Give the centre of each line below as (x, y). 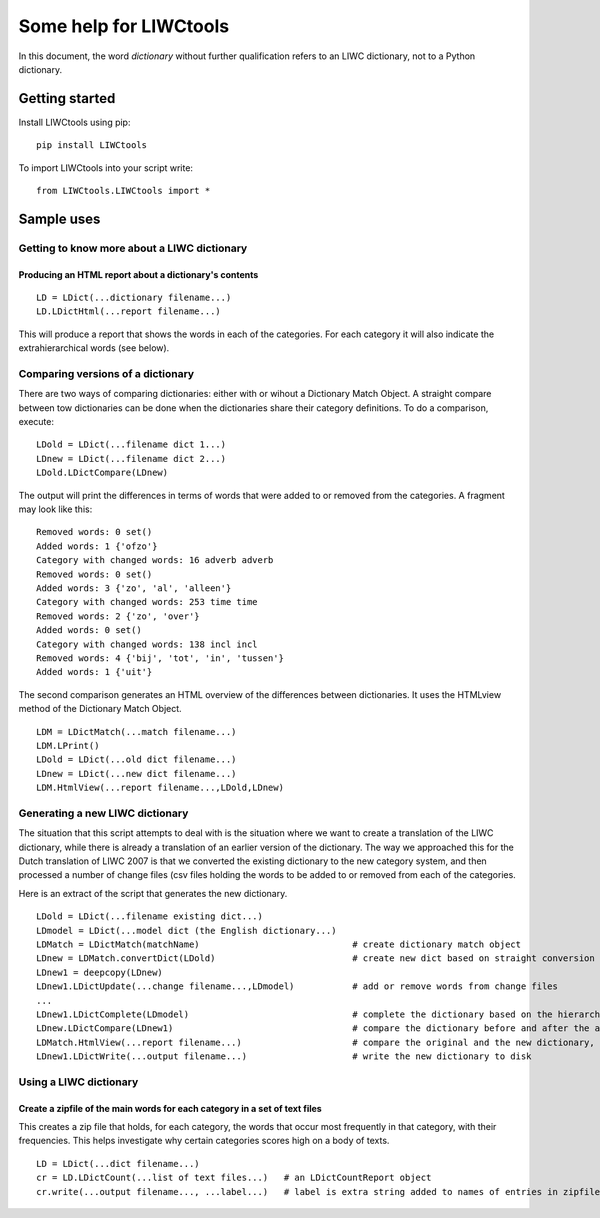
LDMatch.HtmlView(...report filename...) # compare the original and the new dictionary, (315, 1042)
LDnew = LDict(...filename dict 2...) (131, 458)
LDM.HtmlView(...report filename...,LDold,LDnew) (160, 788)
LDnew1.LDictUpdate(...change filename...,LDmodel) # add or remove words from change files (297, 986)
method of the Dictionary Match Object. (100, 709)
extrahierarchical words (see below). (94, 348)
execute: (36, 422)
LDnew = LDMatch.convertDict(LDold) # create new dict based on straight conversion (315, 958)
